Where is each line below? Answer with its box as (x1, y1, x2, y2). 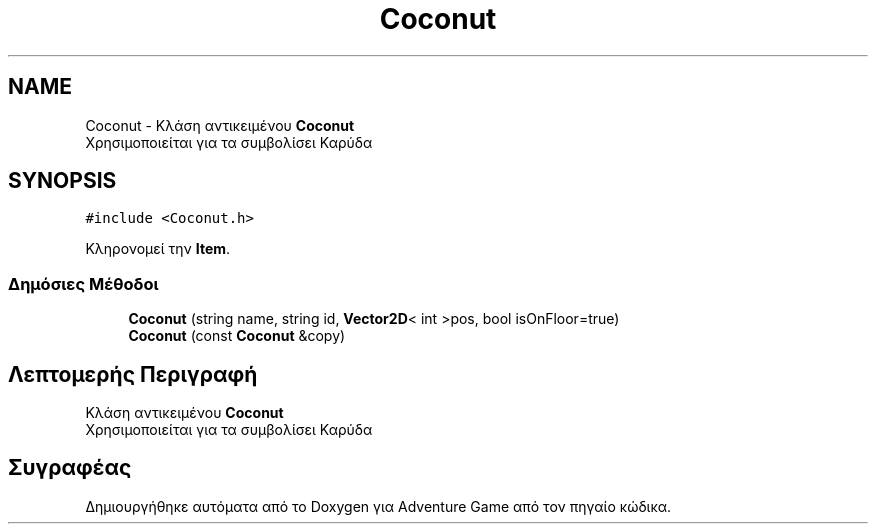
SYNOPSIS (8, 168, 117, 194)
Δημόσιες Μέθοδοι (8, 273, 159, 294)
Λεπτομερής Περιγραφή (8, 361, 258, 387)
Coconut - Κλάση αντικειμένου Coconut (85, 116, 355, 134)
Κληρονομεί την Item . (85, 240, 231, 258)
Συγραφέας (8, 455, 132, 481)
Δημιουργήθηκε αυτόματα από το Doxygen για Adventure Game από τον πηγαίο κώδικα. (85, 497, 672, 515)
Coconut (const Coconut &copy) (128, 327, 346, 345)
